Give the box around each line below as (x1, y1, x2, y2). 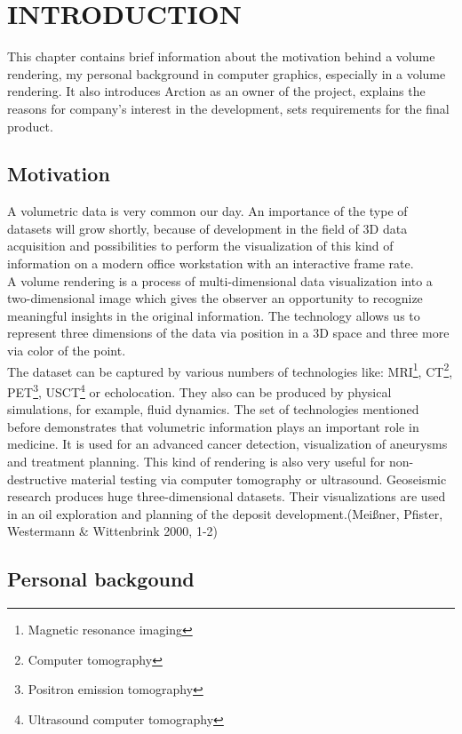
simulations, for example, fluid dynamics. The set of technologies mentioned (7, 400, 419, 419)
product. (7, 116, 53, 135)
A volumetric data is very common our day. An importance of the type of (7, 202, 408, 220)
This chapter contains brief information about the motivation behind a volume (7, 47, 435, 66)
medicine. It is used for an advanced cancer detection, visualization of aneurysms (7, 435, 448, 453)
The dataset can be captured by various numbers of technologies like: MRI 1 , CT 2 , (7, 359, 453, 380)
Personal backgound (7, 565, 195, 593)
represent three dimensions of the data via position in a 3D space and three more (7, 323, 450, 342)
